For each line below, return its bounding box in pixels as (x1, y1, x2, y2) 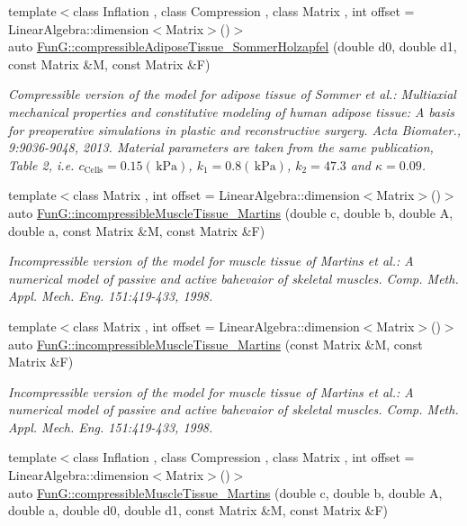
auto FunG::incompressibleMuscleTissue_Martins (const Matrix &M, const (8, 334, 423, 353)
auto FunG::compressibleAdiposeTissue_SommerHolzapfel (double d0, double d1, (8, 37, 457, 56)
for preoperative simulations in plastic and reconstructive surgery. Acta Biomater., (8, 120, 462, 139)
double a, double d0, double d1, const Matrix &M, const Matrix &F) (8, 501, 389, 520)
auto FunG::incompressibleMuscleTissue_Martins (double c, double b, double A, (8, 203, 454, 222)
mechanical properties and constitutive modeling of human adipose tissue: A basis (8, 102, 454, 121)
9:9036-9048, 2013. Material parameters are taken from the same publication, (8, 138, 434, 157)
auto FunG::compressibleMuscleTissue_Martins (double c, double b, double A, (8, 483, 443, 502)
